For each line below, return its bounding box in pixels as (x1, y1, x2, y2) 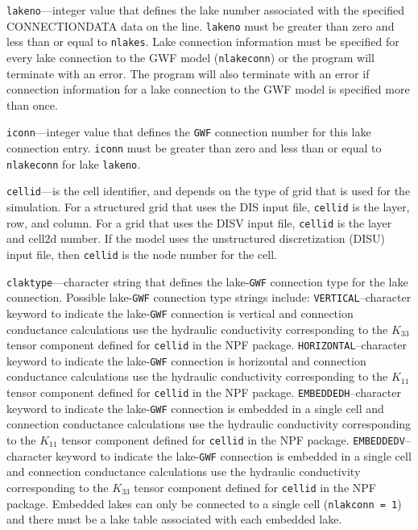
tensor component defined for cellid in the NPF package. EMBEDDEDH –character (6, 384, 401, 401)
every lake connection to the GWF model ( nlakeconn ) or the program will (6, 48, 375, 65)
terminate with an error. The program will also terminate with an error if (6, 65, 370, 81)
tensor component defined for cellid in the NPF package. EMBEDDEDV (61, 431, 405, 448)
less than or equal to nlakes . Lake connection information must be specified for (6, 33, 399, 50)
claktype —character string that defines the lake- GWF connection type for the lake (6, 273, 408, 290)
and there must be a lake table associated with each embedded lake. (6, 511, 342, 528)
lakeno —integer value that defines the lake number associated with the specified (6, 2, 405, 18)
